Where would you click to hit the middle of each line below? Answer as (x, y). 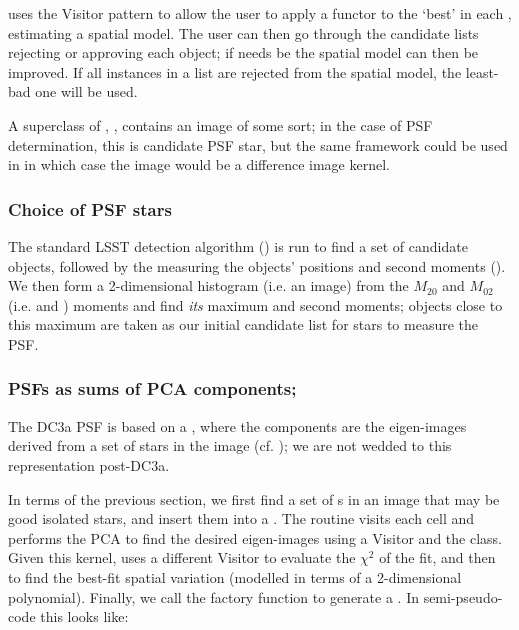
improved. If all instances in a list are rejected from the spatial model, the (235, 71)
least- (482, 71)
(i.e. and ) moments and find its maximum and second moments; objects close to (255, 304)
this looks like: (84, 616)
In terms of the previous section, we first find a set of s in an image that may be (254, 498)
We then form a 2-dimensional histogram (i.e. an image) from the (208, 285)
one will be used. (86, 91)
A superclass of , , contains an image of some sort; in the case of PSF (220, 124)
